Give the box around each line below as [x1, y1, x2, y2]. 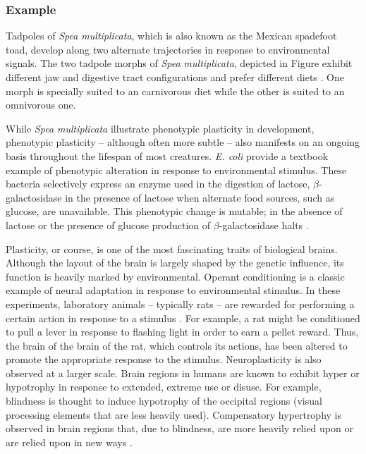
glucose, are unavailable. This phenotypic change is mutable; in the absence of [6, 204, 343, 219]
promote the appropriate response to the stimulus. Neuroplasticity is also [6, 352, 322, 367]
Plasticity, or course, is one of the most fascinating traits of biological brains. [6, 241, 338, 256]
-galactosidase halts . [219, 217, 309, 232]
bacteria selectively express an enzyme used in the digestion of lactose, [6, 176, 310, 191]
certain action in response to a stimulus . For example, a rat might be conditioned [6, 310, 360, 325]
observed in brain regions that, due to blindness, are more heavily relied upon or [6, 421, 353, 436]
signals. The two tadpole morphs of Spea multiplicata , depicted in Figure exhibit [6, 56, 353, 70]
